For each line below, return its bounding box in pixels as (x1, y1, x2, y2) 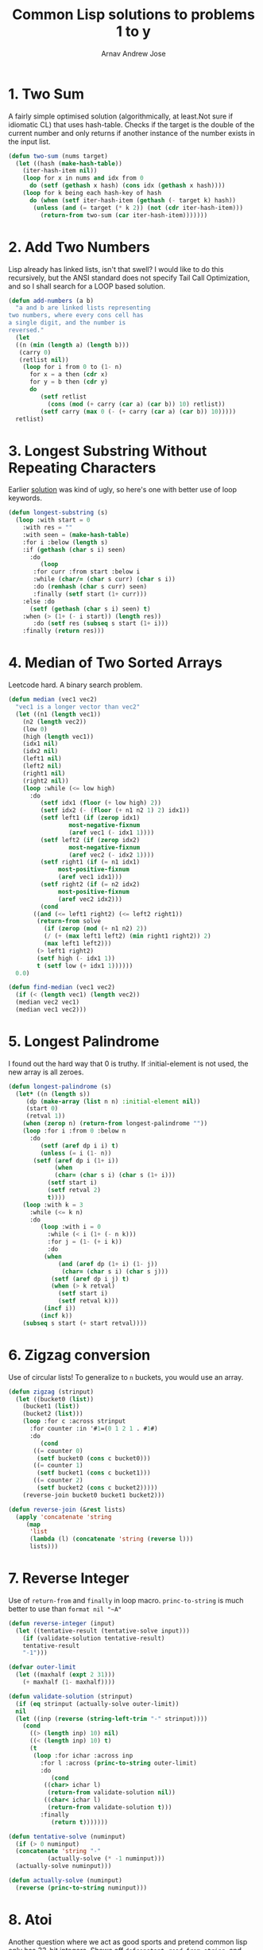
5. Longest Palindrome (8, 1032, 160, 1051)
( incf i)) (43, 1304, 77, 1313)
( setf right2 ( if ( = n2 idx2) (40, 880, 141, 888)
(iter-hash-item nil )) (22, 167, 98, 175)
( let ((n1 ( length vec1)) (15, 710, 102, 718)
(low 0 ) (22, 725, 48, 733)
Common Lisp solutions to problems (11, 6, 256, 24)
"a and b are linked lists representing (15, 304, 151, 312)
